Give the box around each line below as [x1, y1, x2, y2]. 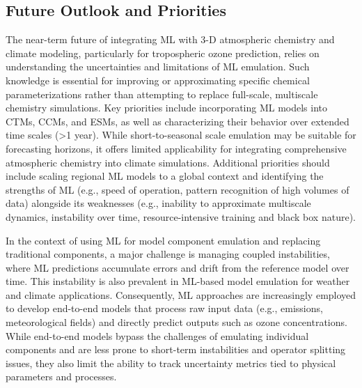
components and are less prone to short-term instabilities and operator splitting [6, 342, 346, 357]
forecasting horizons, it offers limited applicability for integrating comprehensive [6, 141, 347, 155]
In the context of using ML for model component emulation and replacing [6, 233, 321, 247]
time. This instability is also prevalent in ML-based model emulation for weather [6, 274, 350, 288]
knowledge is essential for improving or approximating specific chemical [6, 72, 310, 87]
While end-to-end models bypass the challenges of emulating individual [6, 328, 309, 343]
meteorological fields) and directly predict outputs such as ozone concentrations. [6, 315, 347, 329]
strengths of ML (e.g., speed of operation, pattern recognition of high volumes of [6, 182, 349, 196]
